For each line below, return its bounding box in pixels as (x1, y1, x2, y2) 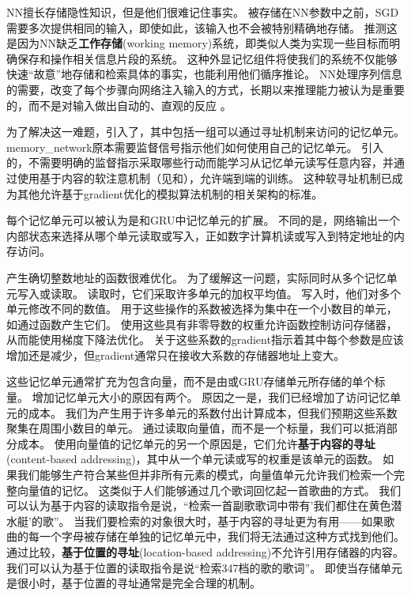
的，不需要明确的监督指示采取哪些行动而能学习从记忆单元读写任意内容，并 (6, 154, 394, 171)
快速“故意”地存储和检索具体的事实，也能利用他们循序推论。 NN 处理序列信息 (6, 66, 402, 82)
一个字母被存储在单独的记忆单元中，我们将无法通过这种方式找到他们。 (39, 528, 405, 545)
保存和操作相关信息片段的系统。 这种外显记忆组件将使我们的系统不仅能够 (17, 50, 398, 66)
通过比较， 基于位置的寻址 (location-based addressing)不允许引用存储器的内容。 (6, 544, 405, 560)
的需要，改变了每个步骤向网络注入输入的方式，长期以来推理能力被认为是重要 (6, 81, 405, 97)
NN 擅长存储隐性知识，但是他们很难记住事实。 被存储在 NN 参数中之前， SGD (6, 4, 399, 20)
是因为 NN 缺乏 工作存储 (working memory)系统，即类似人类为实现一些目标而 (6, 35, 390, 51)
